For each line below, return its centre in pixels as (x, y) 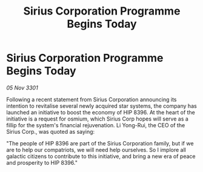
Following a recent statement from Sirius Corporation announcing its (92, 99)
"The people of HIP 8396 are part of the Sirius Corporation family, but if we (100, 143)
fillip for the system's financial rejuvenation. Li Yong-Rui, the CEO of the (96, 125)
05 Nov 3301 (22, 88)
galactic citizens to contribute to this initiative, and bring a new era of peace (101, 156)
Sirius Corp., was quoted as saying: (51, 131)
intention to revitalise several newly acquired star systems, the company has (101, 106)
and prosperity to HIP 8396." (42, 162)
